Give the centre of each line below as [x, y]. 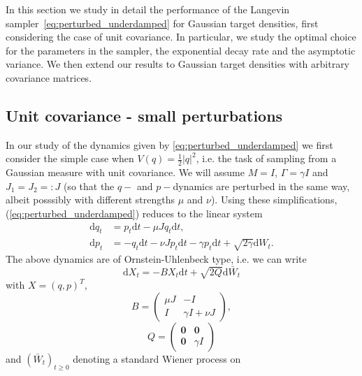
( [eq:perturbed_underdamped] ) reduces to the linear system [134, 213]
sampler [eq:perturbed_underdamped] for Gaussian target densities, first [162, 23]
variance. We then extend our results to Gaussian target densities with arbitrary [178, 64]
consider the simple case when [70, 158]
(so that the [89, 186]
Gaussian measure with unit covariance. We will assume [125, 172]
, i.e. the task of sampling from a [266, 158]
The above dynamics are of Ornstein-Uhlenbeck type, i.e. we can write [156, 259]
